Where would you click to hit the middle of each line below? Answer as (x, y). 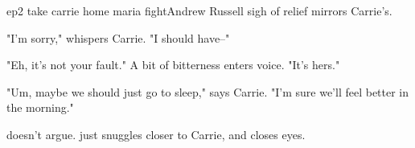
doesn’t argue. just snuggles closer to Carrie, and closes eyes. (156, 134)
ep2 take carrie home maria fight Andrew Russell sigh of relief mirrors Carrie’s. (199, 10)
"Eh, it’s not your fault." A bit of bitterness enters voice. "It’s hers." (173, 65)
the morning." (40, 107)
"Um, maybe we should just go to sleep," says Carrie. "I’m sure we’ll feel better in (208, 91)
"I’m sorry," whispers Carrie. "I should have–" (118, 37)
